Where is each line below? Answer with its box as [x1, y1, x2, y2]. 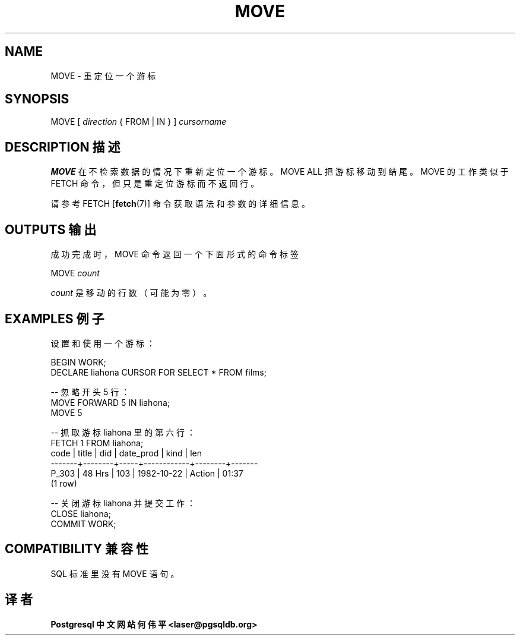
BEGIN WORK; [50, 357, 106, 367]
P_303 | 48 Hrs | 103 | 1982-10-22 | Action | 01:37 [50, 468, 243, 478]
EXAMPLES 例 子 [5, 311, 104, 326]
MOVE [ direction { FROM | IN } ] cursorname [50, 116, 227, 127]
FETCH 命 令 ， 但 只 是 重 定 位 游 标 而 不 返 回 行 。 [50, 178, 259, 189]
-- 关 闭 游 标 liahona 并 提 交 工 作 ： [50, 497, 196, 508]
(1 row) [50, 478, 77, 488]
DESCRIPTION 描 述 [5, 139, 121, 155]
